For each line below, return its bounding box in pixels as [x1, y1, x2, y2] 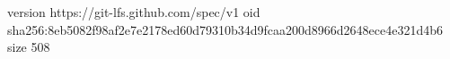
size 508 [7, 38, 50, 56]
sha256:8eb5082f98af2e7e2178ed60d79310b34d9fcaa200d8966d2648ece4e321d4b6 [7, 20, 444, 38]
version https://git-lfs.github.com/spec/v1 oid [7, 3, 260, 21]
